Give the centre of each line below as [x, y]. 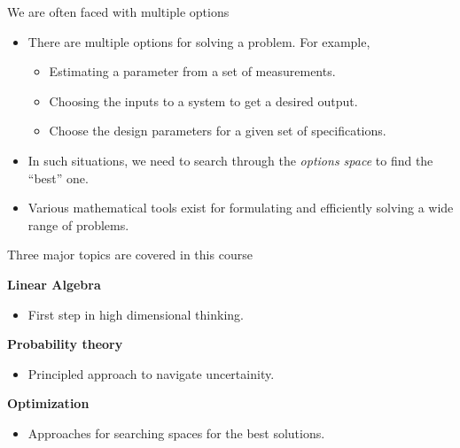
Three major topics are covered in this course [130, 255]
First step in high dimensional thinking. [136, 314]
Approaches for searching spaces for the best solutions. [176, 433]
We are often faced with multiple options [118, 12]
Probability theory [65, 344]
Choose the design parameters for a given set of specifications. [218, 131]
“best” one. [58, 178]
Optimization [48, 403]
